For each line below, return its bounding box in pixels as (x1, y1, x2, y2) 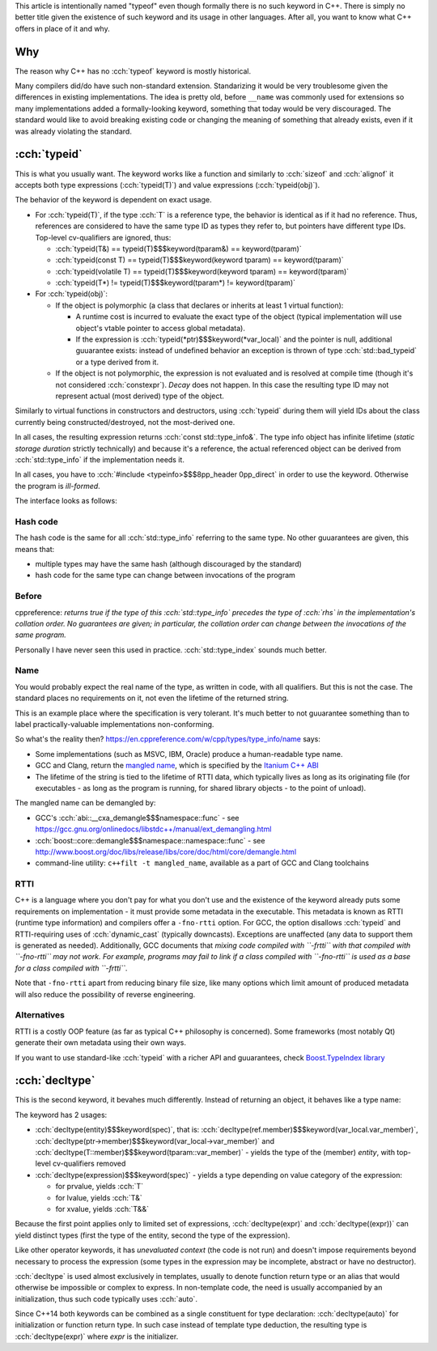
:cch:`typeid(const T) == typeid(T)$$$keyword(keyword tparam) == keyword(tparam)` (55, 255, 344, 265)
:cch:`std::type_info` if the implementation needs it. (15, 454, 185, 465)
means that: (15, 544, 55, 554)
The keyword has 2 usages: (15, 1110, 108, 1119)
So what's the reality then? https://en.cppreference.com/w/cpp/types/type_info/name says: (15, 734, 321, 744)
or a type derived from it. (75, 357, 159, 367)
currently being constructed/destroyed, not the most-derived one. (15, 417, 235, 427)
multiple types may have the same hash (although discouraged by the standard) (35, 559, 303, 569)
